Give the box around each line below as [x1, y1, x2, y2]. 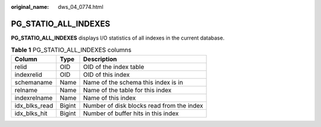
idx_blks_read [14, 101, 53, 109]
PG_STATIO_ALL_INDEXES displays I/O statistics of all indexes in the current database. [11, 34, 225, 41]
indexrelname [14, 93, 53, 102]
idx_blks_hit [14, 109, 48, 118]
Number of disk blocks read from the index [83, 101, 203, 109]
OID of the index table [83, 63, 144, 71]
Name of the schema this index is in [83, 78, 184, 86]
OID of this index [83, 70, 130, 79]
